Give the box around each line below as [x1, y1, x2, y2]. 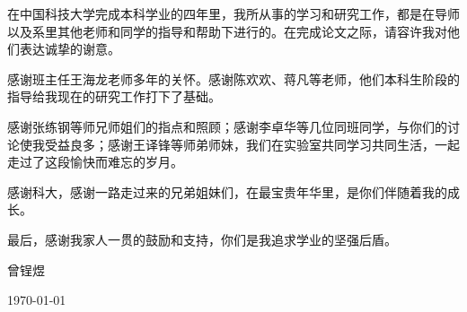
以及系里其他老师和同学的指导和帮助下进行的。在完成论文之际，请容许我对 [7, 22, 447, 40]
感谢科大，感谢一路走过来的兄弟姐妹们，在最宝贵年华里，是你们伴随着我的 [7, 182, 447, 201]
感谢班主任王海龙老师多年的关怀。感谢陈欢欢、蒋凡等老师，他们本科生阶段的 [7, 69, 460, 88]
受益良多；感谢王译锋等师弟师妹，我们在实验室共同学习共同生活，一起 [44, 134, 460, 153]
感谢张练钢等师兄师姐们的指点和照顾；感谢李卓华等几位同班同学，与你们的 [7, 117, 447, 135]
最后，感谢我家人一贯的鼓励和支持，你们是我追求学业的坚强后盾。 [7, 230, 397, 248]
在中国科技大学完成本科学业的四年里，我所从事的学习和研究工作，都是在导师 [7, 4, 460, 22]
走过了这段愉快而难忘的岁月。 [7, 152, 183, 171]
